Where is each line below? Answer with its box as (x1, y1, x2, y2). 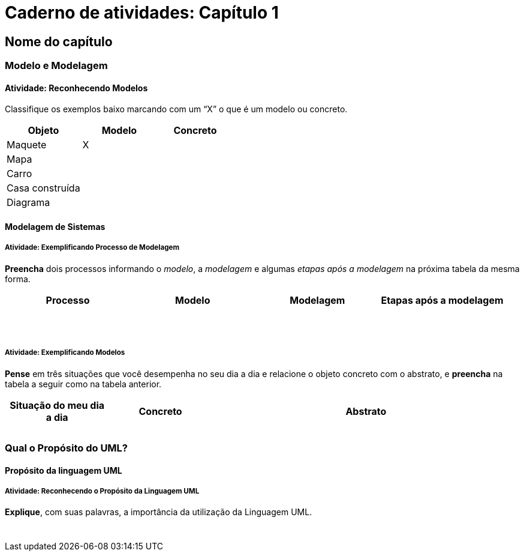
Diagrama (7, 196, 50, 209)
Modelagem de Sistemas (5, 222, 106, 232)
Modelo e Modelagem (5, 59, 108, 72)
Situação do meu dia (10, 399, 105, 411)
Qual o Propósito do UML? (5, 441, 128, 454)
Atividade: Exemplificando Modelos (5, 348, 125, 357)
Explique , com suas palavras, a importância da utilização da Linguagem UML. (5, 507, 312, 518)
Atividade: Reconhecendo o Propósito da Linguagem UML (5, 486, 200, 495)
